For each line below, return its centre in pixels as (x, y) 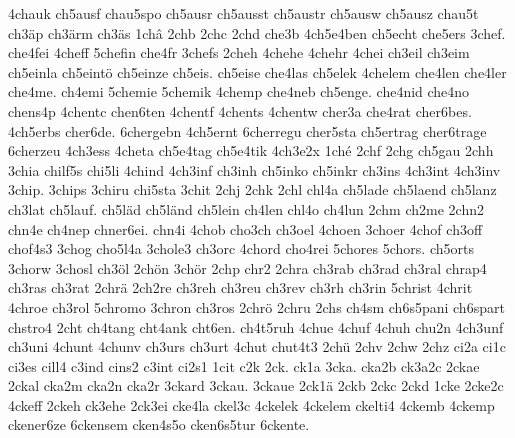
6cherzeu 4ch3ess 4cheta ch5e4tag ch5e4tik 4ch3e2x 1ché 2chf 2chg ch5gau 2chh (251, 150)
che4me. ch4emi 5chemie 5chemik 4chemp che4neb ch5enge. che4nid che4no (239, 91)
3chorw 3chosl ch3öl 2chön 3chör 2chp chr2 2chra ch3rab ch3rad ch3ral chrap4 (247, 267)
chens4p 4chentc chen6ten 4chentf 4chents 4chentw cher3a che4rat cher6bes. (240, 110)
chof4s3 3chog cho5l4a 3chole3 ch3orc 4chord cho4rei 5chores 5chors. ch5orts (241, 248)
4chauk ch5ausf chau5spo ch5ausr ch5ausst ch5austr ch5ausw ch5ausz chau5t (243, 13)
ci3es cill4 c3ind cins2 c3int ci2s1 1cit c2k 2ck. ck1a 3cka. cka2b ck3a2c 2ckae (244, 365)
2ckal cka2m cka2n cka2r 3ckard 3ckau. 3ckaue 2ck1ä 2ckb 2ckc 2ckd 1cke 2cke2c (256, 385)
